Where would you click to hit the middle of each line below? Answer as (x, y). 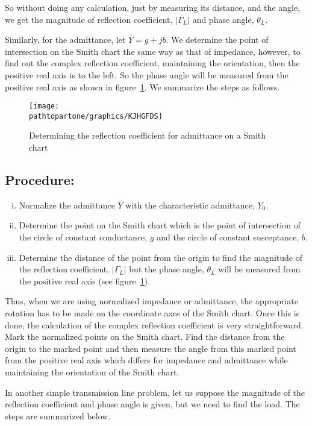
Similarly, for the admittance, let (65, 39)
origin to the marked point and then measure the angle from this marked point (151, 348)
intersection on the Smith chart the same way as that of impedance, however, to (153, 51)
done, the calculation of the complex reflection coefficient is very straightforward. (154, 324)
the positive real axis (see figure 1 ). (85, 280)
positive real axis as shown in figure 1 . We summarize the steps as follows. (142, 86)
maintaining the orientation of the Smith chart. (92, 371)
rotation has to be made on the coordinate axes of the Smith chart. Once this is (152, 313)
